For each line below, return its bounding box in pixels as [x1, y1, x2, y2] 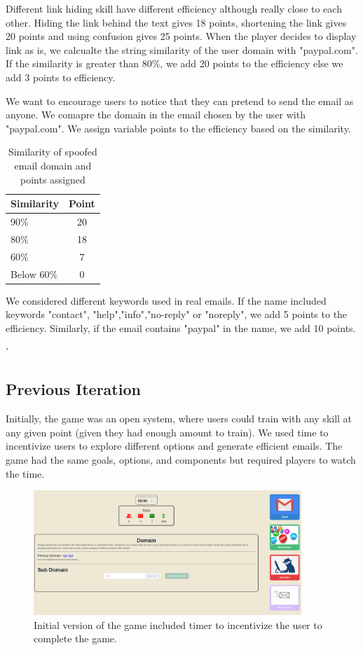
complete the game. [34, 631, 117, 646]
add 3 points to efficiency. [6, 69, 116, 84]
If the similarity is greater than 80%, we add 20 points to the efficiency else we [6, 56, 343, 71]
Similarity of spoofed [8, 144, 97, 159]
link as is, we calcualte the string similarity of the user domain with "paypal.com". [6, 42, 358, 57]
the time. [6, 466, 45, 480]
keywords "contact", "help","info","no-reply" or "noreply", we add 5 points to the [6, 307, 348, 321]
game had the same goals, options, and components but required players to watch [6, 452, 356, 466]
